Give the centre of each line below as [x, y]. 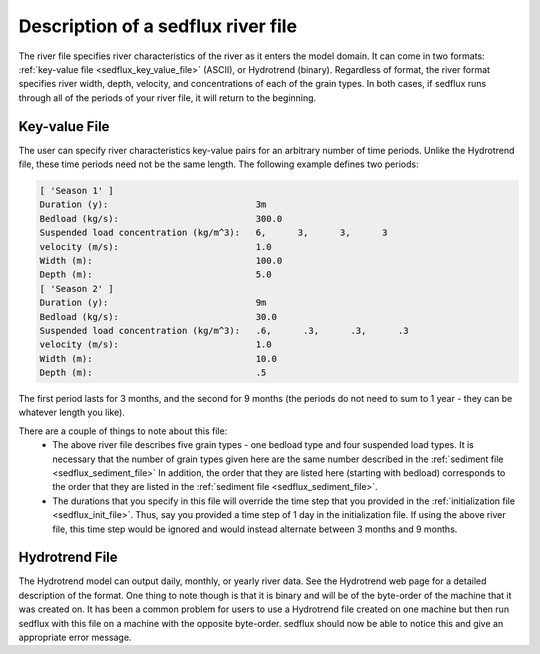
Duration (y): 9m [153, 303]
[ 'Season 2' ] [76, 288]
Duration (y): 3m [153, 204]
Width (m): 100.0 [161, 260]
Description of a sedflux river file [158, 26]
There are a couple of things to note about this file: [123, 431]
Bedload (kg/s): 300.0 [161, 218]
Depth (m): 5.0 [155, 274]
